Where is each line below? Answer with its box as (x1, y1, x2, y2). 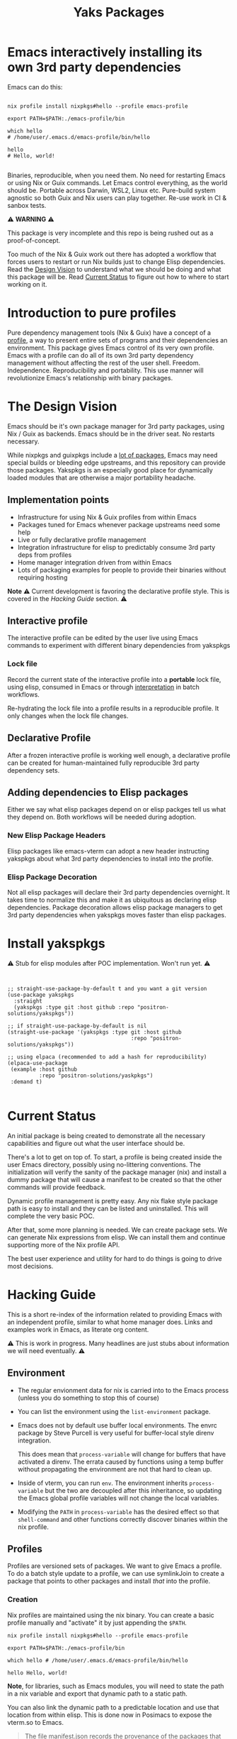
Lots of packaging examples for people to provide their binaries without (17, 565, 226, 574)
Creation (7, 1594, 38, 1604)
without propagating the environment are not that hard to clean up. (17, 1464, 212, 1473)
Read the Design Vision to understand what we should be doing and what (7, 265, 221, 273)
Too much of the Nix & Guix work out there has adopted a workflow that (7, 250, 217, 258)
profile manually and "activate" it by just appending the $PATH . (7, 1618, 187, 1627)
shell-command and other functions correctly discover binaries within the (17, 1515, 228, 1523)
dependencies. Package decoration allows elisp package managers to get (7, 902, 223, 912)
